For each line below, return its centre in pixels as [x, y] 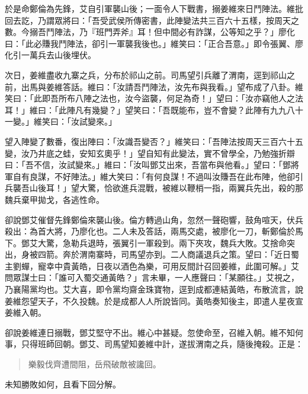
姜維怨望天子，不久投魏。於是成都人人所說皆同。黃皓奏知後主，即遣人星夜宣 [154, 301]
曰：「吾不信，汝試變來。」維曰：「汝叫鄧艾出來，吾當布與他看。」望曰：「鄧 [148, 165]
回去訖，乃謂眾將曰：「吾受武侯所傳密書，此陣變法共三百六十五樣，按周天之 [152, 20]
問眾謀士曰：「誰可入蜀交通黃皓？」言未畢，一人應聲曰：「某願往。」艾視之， [152, 277]
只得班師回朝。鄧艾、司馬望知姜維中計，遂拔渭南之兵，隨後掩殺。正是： [162, 344]
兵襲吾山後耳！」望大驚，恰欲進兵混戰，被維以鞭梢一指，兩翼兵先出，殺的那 [154, 188]
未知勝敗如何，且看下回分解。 [63, 384]
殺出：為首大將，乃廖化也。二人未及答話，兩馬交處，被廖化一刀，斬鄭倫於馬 [154, 231]
